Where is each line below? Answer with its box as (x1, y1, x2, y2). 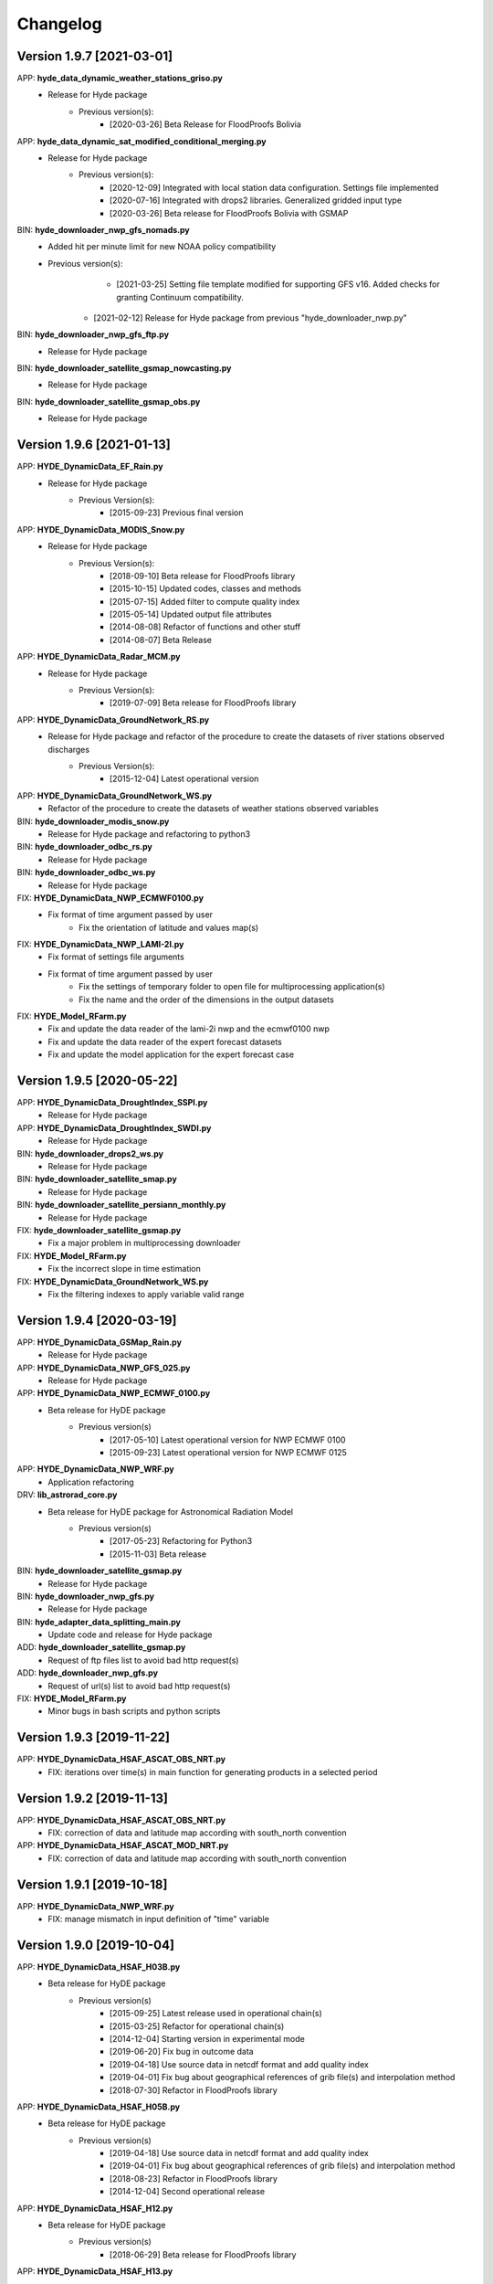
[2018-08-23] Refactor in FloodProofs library (110, 2173, 278, 2184)
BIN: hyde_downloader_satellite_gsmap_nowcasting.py (16, 363, 232, 374)
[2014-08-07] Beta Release (110, 634, 212, 645)
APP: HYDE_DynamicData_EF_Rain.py (16, 461, 163, 472)
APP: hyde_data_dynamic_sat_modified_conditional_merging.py (16, 135, 267, 146)
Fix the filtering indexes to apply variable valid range (47, 1288, 245, 1299)
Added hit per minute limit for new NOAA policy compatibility (47, 241, 277, 252)
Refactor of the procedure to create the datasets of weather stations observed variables (47, 803, 379, 814)
